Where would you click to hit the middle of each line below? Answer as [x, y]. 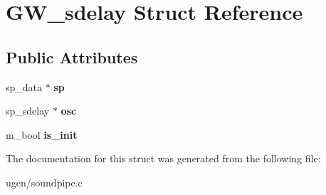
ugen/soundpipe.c [44, 182]
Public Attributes [72, 57]
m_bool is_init [42, 134]
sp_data [24, 86]
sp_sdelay [28, 111]
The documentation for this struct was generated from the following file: [163, 158]
